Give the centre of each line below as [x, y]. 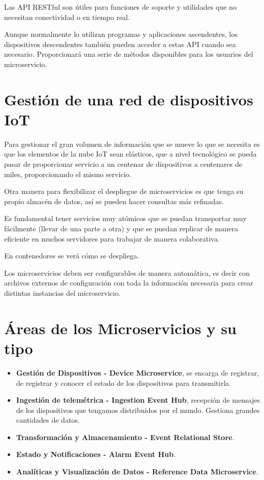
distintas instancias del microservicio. [62, 293]
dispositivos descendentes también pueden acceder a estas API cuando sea [120, 44]
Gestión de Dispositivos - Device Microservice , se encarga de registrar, [138, 372]
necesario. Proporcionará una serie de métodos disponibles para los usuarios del [129, 54]
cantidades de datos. [48, 420]
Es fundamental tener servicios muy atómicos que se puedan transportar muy [126, 218]
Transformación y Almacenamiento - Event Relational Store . [125, 437]
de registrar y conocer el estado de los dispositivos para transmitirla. [124, 383]
